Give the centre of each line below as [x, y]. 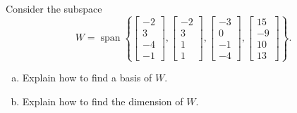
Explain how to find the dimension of [103, 101]
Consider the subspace [54, 8]
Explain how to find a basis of [87, 78]
